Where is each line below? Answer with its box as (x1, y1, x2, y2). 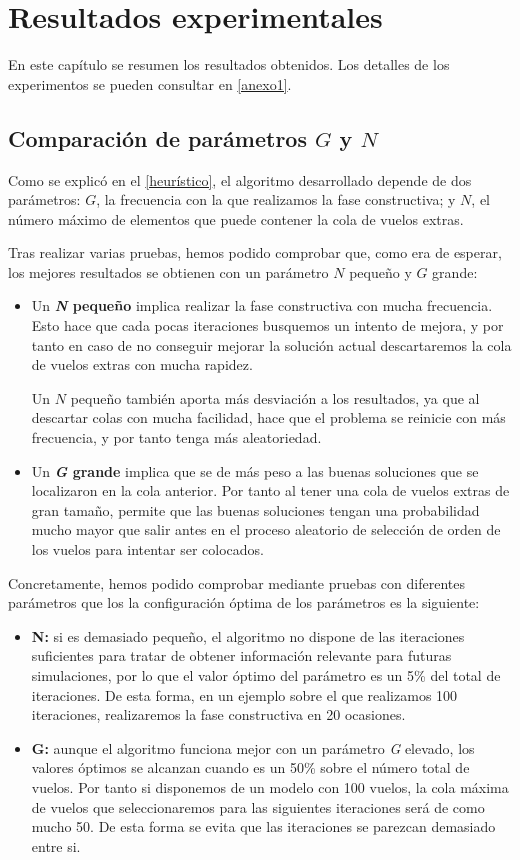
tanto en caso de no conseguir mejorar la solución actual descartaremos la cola (31, 334, 512, 355)
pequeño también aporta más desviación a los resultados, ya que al (70, 387, 480, 408)
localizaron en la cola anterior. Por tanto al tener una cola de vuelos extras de (31, 480, 510, 501)
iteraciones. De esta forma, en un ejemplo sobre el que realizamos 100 (31, 684, 458, 705)
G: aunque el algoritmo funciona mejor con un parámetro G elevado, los (31, 737, 475, 758)
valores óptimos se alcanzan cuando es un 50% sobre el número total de (31, 757, 470, 778)
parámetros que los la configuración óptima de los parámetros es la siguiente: (8, 592, 480, 613)
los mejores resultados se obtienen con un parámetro (8, 261, 329, 282)
